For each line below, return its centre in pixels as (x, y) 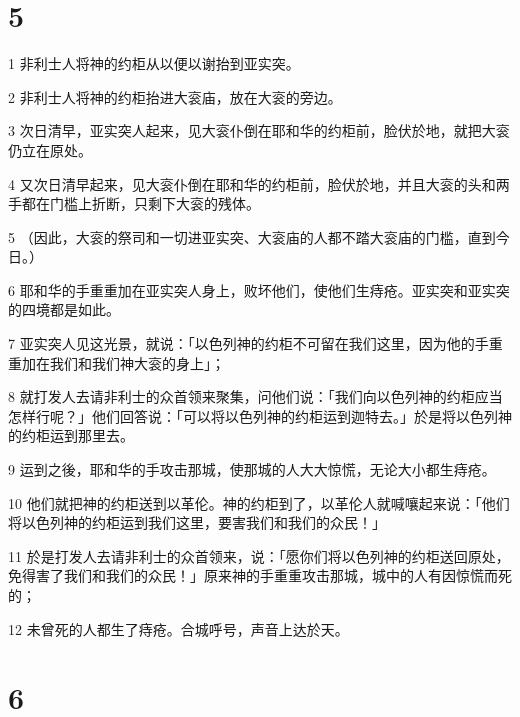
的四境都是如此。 (64, 309)
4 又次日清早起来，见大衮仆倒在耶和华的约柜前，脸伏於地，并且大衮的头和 (252, 183)
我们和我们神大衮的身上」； (137, 362)
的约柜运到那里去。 (71, 435)
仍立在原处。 (50, 149)
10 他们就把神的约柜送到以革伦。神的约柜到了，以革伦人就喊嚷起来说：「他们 (259, 502)
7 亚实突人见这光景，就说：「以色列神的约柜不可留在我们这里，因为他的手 (248, 343)
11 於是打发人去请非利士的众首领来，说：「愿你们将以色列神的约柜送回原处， (259, 555)
